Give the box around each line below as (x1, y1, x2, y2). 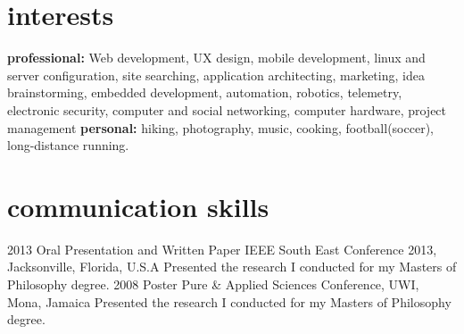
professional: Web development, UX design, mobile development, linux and (7, 48, 426, 67)
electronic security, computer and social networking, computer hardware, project (7, 100, 447, 119)
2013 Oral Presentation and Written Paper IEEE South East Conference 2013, (7, 239, 437, 258)
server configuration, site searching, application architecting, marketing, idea (7, 65, 425, 84)
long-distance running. (7, 136, 129, 154)
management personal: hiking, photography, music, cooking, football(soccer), (7, 118, 434, 137)
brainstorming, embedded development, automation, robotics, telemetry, (7, 83, 402, 102)
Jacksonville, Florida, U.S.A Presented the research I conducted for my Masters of (7, 257, 457, 276)
